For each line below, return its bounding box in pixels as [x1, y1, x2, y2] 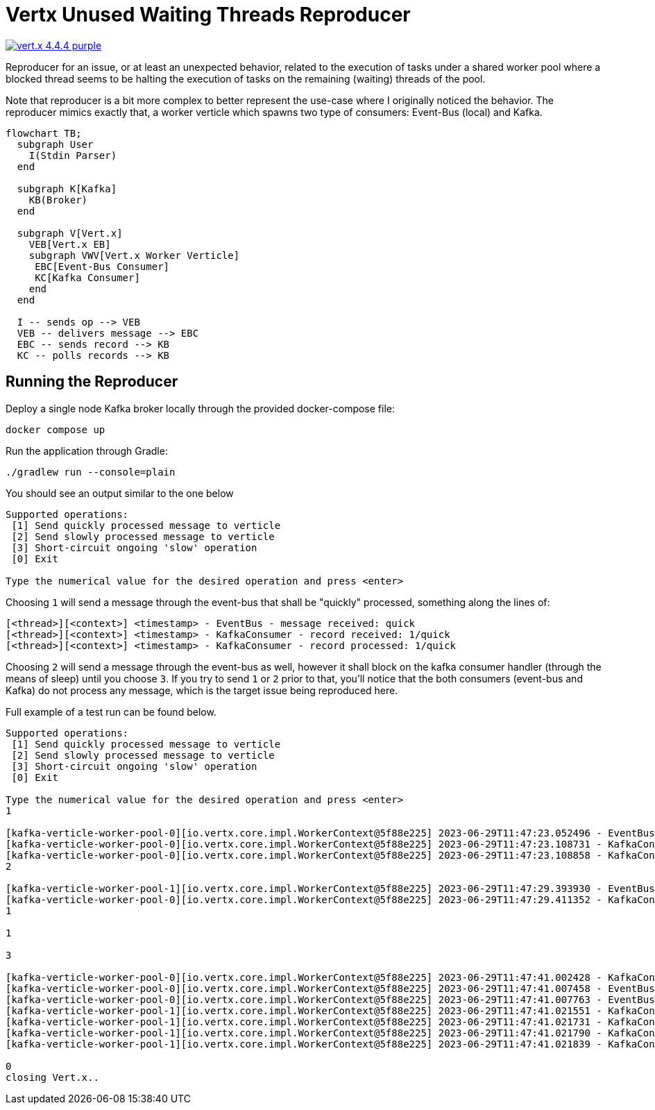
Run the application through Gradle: [6, 444, 168, 457]
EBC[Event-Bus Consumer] [35, 260, 170, 272]
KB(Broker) [28, 194, 88, 205]
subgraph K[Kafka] [17, 183, 117, 194]
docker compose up [6, 423, 105, 435]
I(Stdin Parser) [28, 149, 117, 161]
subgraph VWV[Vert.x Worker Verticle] [28, 249, 240, 261]
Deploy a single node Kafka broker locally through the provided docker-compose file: [6, 402, 395, 414]
